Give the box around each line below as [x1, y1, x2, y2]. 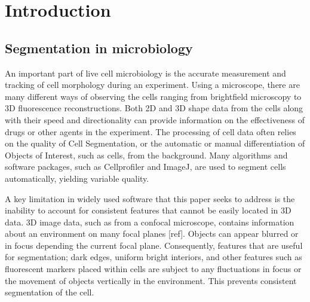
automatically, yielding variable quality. [5, 172, 149, 184]
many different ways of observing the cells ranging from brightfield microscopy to [5, 90, 302, 102]
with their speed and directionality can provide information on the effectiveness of [5, 113, 305, 126]
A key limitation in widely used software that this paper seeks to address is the [5, 192, 295, 205]
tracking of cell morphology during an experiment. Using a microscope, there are [5, 78, 300, 91]
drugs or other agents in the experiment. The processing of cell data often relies [5, 125, 296, 138]
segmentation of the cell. [5, 286, 94, 298]
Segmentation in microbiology [5, 38, 193, 57]
